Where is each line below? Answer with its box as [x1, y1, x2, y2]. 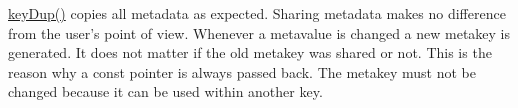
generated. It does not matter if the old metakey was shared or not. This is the [8, 42, 492, 63]
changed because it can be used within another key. [8, 81, 323, 102]
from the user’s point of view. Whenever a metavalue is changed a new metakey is [8, 22, 511, 43]
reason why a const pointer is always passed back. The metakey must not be [8, 61, 476, 82]
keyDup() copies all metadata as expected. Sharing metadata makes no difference [8, 3, 506, 23]
